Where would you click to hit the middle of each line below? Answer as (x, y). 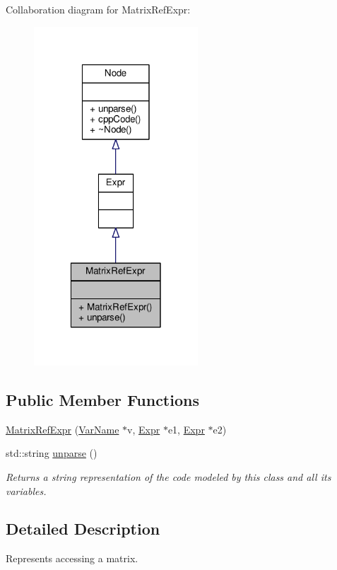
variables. (26, 490)
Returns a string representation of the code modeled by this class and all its (168, 476)
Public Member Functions (102, 399)
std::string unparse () (52, 453)
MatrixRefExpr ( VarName (63, 429)
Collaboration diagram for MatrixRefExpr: (98, 9)
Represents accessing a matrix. (72, 558)
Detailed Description (83, 529)
